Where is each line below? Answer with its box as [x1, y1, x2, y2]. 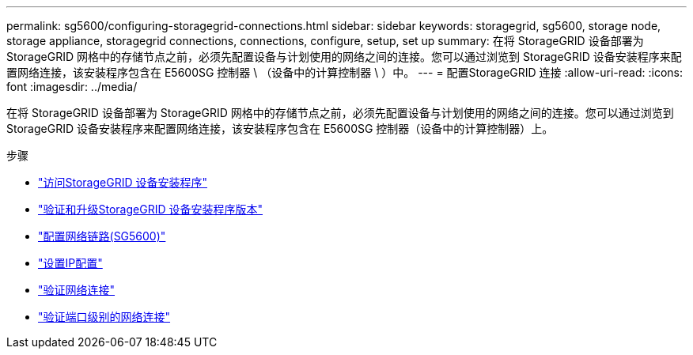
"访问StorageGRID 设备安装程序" [38, 176, 207, 189]
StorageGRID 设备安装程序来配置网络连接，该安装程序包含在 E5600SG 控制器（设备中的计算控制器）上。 [6, 122, 554, 135]
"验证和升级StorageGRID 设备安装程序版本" [38, 202, 263, 216]
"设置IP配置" [38, 256, 103, 270]
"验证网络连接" [38, 283, 116, 296]
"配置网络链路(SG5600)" [38, 229, 166, 243]
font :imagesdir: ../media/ [6, 80, 138, 93]
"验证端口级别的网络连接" [38, 310, 171, 323]
